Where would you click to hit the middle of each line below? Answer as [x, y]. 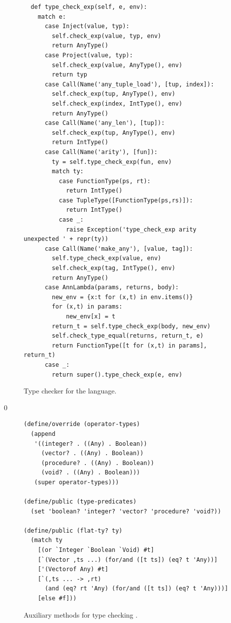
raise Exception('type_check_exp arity [131, 229]
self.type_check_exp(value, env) [107, 258]
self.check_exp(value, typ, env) [107, 36]
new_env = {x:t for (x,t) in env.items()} [122, 297]
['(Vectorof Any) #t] [73, 569]
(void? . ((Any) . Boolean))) [91, 473]
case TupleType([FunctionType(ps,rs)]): [126, 200]
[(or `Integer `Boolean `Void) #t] [96, 550]
